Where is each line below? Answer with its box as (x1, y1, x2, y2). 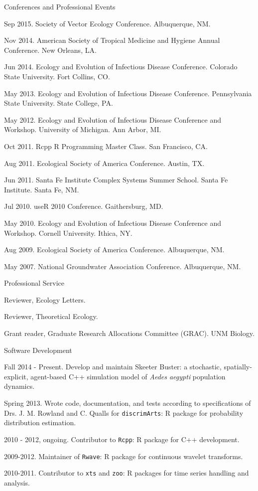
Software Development (4, 344, 72, 355)
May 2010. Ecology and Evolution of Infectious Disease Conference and (4, 217, 222, 228)
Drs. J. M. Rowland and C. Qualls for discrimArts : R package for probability (4, 407, 244, 418)
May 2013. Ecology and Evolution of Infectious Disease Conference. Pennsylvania (4, 88, 252, 98)
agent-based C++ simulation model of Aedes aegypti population (30, 371, 226, 381)
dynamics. (4, 381, 35, 391)
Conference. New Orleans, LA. (4, 44, 97, 55)
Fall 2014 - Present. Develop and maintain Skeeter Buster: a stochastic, (4, 361, 222, 372)
